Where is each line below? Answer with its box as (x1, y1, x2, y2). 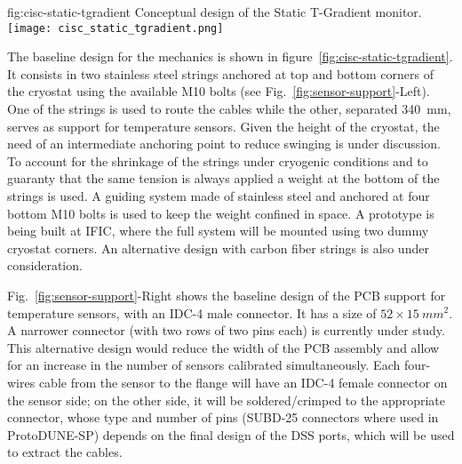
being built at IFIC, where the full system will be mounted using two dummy (7, 221, 429, 240)
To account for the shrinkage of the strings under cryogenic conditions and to (7, 151, 428, 170)
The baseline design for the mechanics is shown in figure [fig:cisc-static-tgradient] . (7, 47, 453, 66)
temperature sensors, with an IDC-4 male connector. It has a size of (7, 303, 377, 322)
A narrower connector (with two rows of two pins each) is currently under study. (7, 321, 445, 340)
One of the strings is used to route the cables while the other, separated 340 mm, (7, 100, 451, 118)
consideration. (7, 256, 83, 275)
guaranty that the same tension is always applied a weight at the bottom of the (7, 169, 440, 188)
